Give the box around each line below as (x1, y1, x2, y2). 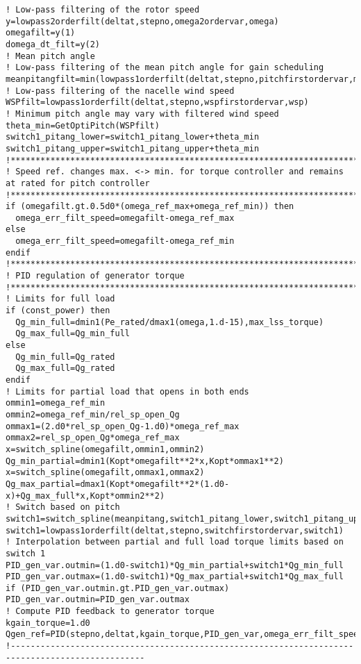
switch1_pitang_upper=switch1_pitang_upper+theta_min (6, 143, 260, 153)
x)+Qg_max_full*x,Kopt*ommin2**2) (6, 490, 165, 501)
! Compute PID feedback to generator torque (6, 606, 215, 617)
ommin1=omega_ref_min (6, 398, 106, 408)
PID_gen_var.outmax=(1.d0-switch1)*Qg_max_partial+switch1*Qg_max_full (6, 572, 344, 582)
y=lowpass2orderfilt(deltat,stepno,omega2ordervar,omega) (6, 16, 279, 26)
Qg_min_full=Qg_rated (15, 351, 115, 362)
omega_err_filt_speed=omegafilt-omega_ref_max (15, 213, 235, 223)
